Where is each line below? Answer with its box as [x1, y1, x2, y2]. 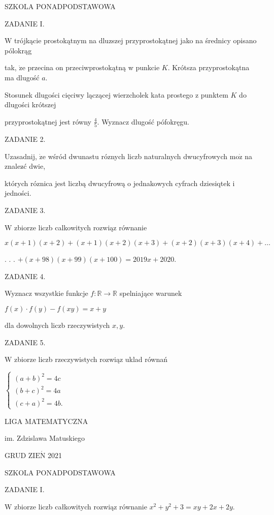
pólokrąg [5, 45, 32, 55]
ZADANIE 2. [5, 134, 46, 144]
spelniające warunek [119, 288, 182, 298]
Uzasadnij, [5, 150, 37, 161]
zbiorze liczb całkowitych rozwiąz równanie [14, 501, 147, 511]
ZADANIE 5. [5, 337, 46, 347]
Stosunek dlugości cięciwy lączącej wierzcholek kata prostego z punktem [5, 89, 228, 100]
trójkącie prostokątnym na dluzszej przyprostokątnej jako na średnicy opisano [14, 35, 257, 46]
